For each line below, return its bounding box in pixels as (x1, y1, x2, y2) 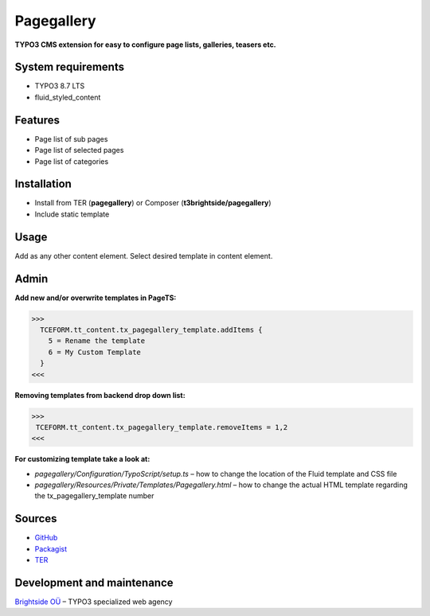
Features (14, 113, 60, 127)
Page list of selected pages (34, 146, 124, 155)
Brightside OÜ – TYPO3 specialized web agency (14, 597, 173, 606)
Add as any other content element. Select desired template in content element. (14, 251, 273, 260)
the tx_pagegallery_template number (34, 491, 154, 501)
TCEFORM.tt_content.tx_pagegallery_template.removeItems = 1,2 (36, 423, 288, 431)
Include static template (34, 209, 110, 219)
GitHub (34, 533, 58, 543)
